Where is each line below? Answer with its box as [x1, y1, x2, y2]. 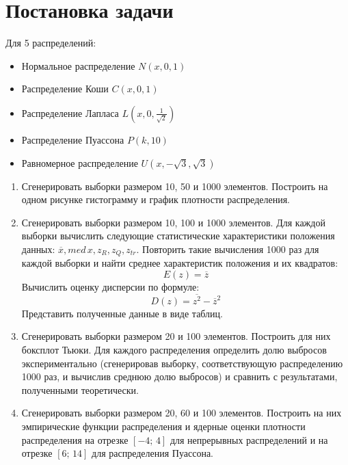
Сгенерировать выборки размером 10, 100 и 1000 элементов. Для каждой [21, 215, 325, 229]
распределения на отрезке [21, 432, 129, 447]
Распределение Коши [21, 81, 109, 96]
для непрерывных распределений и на [170, 432, 328, 447]
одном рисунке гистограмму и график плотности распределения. [21, 192, 291, 207]
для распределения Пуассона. [92, 446, 213, 460]
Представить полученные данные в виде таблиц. [21, 306, 223, 320]
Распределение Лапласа [21, 105, 119, 120]
